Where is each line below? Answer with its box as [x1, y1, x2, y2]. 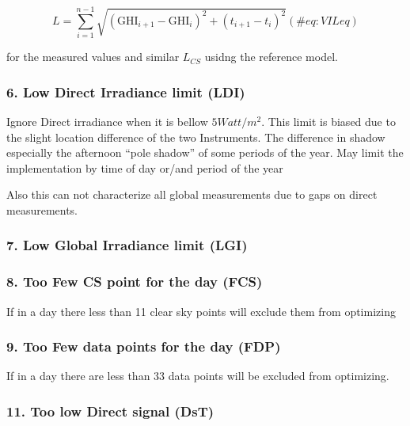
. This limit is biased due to [261, 112, 396, 129]
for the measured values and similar [6, 48, 180, 65]
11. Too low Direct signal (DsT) [6, 401, 214, 420]
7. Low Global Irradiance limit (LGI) [6, 235, 248, 255]
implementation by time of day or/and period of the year [6, 159, 283, 176]
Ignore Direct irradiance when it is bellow [6, 112, 208, 129]
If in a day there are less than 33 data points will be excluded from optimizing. [6, 367, 389, 384]
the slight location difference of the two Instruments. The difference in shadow [6, 128, 385, 145]
